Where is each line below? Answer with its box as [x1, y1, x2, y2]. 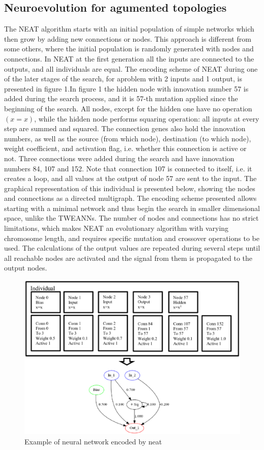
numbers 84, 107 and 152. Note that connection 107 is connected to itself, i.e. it [4, 163, 252, 173]
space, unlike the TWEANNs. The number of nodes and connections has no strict [4, 213, 259, 223]
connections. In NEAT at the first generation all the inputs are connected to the [4, 53, 254, 64]
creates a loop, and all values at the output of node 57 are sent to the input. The [4, 173, 257, 184]
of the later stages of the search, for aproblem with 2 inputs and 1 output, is [4, 73, 242, 84]
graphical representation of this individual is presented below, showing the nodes [4, 183, 255, 193]
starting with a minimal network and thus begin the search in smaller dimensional [4, 202, 260, 213]
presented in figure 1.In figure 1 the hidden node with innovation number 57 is [4, 83, 249, 94]
